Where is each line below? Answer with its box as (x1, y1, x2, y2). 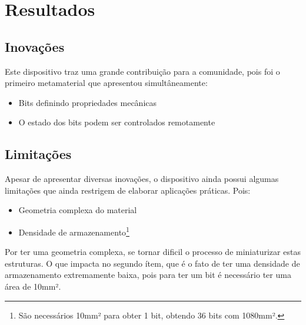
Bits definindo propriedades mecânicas (18, 96, 157, 108)
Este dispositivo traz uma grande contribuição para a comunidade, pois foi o (5, 65, 280, 77)
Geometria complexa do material (18, 204, 137, 216)
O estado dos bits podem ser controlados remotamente (18, 116, 215, 128)
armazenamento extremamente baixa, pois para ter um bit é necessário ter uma (5, 268, 291, 281)
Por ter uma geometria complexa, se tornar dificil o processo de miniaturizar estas (5, 246, 301, 258)
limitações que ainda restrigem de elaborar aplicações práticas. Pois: (5, 184, 251, 196)
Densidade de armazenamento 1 (18, 224, 129, 238)
